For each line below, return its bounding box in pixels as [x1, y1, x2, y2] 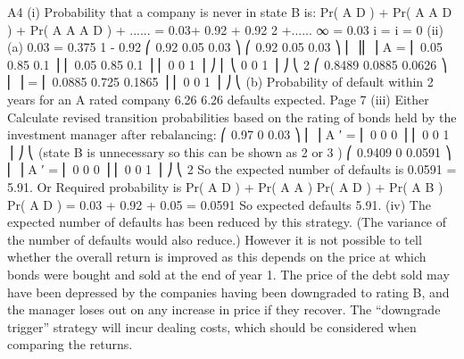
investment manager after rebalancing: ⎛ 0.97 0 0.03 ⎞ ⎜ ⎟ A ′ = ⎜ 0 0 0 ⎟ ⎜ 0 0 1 [7, 125, 450, 144]
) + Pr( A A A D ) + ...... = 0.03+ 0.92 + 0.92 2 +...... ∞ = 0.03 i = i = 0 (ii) [7, 20, 443, 38]
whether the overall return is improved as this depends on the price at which [7, 247, 427, 266]
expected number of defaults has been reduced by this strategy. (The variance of [7, 213, 447, 231]
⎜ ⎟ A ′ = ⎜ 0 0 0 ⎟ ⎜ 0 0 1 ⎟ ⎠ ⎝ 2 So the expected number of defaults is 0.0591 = [7, 160, 457, 179]
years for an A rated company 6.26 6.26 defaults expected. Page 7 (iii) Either [7, 89, 429, 108]
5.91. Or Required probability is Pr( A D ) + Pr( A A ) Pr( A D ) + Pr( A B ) [7, 177, 443, 196]
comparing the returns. [7, 335, 133, 354]
